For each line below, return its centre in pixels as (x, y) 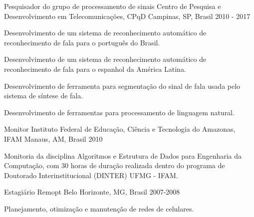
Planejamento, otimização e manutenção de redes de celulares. (99, 208)
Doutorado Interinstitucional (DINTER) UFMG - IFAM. (91, 175)
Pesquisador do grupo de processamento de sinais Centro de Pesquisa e (113, 6)
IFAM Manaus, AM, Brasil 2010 (53, 138)
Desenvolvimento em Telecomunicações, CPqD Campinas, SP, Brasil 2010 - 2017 (127, 16)
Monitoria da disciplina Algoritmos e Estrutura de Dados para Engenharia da (123, 155)
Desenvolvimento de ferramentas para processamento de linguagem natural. (119, 112)
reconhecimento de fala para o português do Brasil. (82, 42)
